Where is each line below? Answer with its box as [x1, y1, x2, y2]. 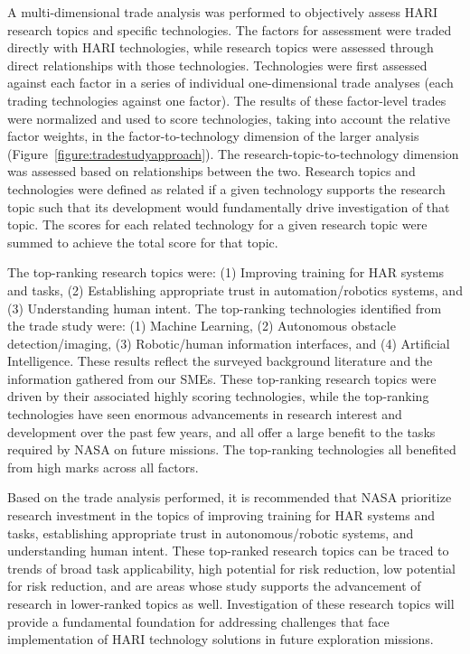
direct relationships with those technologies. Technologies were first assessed [7, 55, 428, 74]
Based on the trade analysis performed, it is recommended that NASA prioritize [7, 488, 452, 507]
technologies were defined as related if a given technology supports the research [7, 179, 446, 198]
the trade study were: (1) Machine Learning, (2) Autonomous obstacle [7, 316, 396, 335]
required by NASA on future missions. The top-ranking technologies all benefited [7, 440, 456, 459]
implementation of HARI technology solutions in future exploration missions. [7, 630, 434, 649]
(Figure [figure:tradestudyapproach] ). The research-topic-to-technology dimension [7, 144, 459, 163]
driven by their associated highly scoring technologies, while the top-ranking [7, 387, 429, 406]
